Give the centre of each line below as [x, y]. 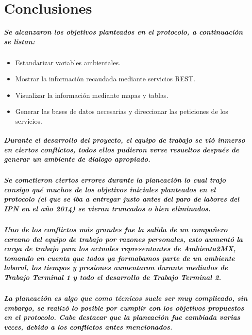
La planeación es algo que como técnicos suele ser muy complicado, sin [126, 298]
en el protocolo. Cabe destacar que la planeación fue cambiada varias [122, 317]
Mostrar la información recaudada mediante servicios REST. [105, 79]
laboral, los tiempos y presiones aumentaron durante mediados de [116, 268]
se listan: [19, 41]
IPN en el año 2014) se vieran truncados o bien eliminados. [107, 209]
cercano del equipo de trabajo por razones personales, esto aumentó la [123, 239]
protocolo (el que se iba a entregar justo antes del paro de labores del [122, 199]
